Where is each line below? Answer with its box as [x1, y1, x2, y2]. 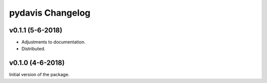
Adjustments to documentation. [21, 39, 86, 45]
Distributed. [21, 46, 45, 52]
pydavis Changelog [9, 7, 91, 18]
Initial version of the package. [9, 72, 70, 78]
